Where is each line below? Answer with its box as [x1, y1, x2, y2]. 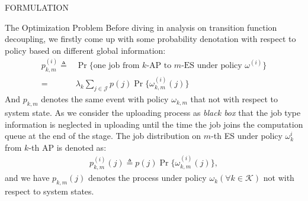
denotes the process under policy [88, 171, 207, 184]
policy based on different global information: [5, 44, 166, 56]
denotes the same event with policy [41, 93, 169, 105]
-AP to [146, 61, 172, 70]
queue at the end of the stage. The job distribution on [5, 129, 201, 142]
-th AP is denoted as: [28, 141, 107, 153]
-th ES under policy [211, 129, 283, 142]
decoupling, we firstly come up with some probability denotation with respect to [5, 33, 296, 45]
